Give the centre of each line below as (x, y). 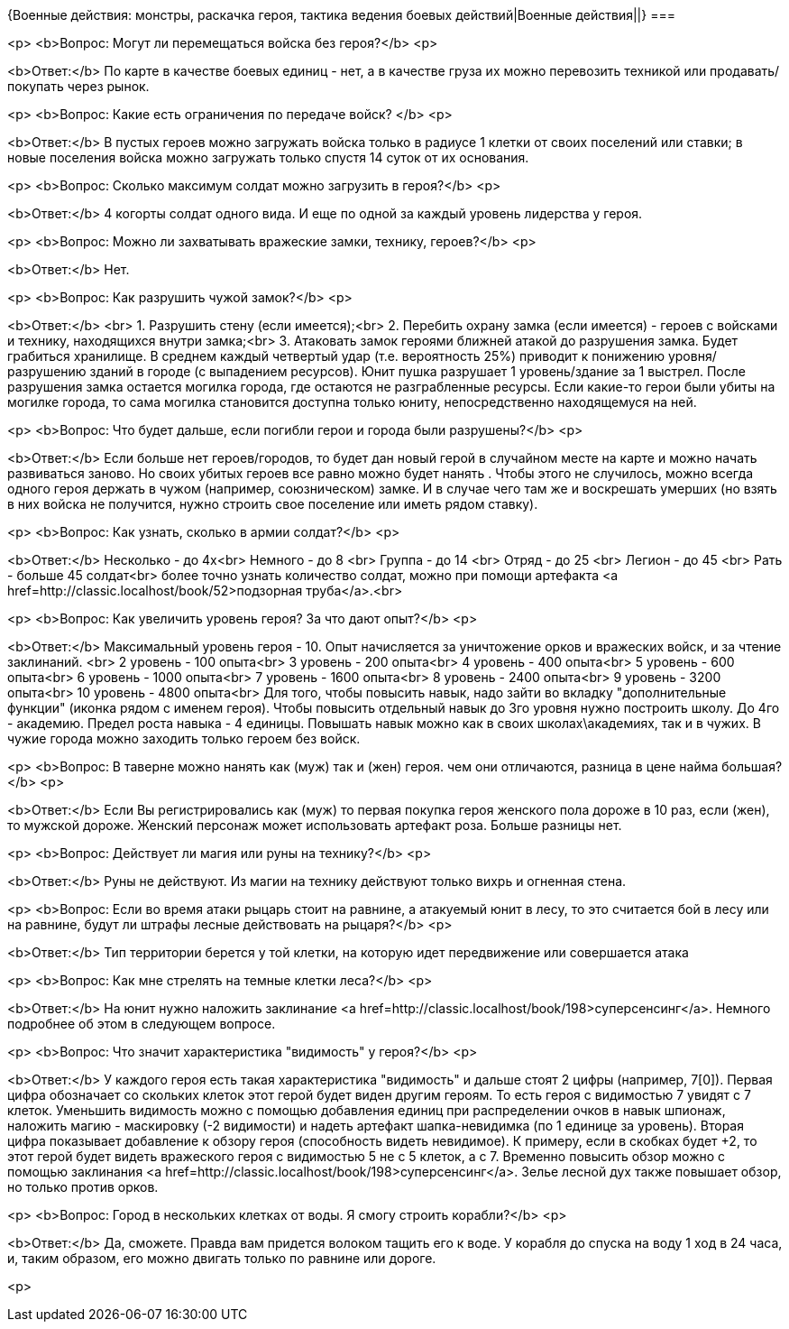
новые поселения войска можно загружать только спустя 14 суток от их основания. (268, 157)
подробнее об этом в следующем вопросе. (142, 1024)
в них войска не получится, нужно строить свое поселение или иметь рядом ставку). (273, 504)
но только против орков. (83, 1187)
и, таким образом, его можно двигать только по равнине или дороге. (222, 1258)
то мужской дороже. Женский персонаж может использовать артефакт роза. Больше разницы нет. (315, 825)
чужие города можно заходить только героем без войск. (184, 738)
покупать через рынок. (78, 86)
